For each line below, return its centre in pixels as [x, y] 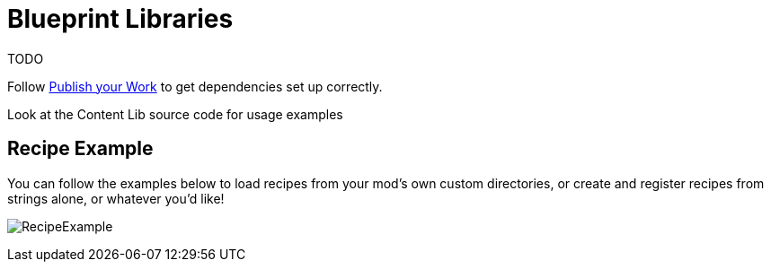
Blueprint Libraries [120, 19]
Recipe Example [80, 149]
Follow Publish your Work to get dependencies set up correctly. [195, 86]
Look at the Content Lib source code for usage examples [175, 114]
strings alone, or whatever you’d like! [116, 198]
